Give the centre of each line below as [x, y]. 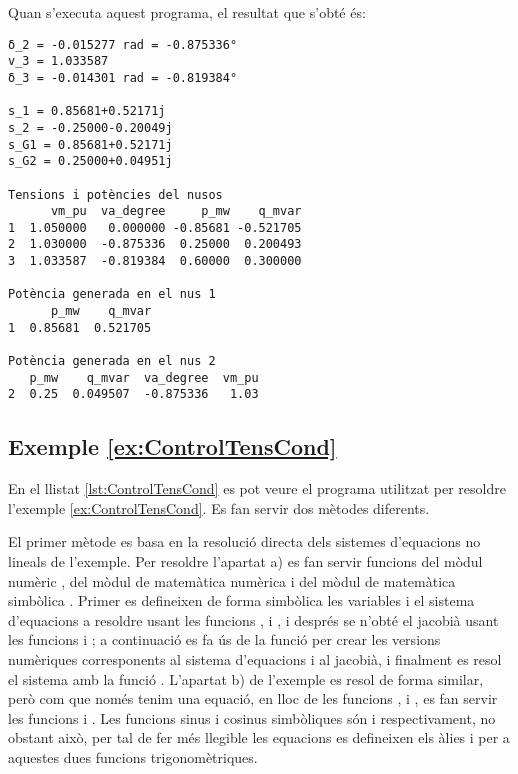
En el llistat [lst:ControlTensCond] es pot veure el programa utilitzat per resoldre [257, 488]
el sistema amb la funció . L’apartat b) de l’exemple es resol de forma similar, [246, 678]
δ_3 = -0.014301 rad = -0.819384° [123, 77]
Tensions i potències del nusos [115, 194]
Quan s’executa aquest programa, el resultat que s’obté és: [187, 12]
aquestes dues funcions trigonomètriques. [133, 756]
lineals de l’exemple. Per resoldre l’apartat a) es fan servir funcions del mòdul [245, 561]
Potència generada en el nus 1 [112, 294]
